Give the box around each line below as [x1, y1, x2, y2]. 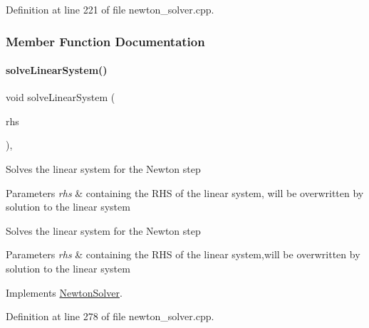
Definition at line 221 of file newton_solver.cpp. [6, 2, 214, 16]
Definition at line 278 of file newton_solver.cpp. [6, 309, 214, 324]
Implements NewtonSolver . [6, 285, 123, 300]
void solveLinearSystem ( [6, 90, 115, 105]
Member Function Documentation [6, 32, 205, 50]
